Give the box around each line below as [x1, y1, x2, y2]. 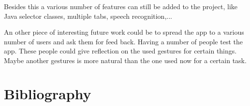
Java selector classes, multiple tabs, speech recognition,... [4, 11, 172, 21]
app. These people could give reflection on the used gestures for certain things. [4, 46, 237, 56]
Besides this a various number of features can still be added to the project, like [4, 1, 238, 11]
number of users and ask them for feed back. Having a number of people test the [4, 36, 243, 46]
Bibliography [4, 83, 91, 103]
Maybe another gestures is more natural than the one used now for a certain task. [4, 55, 247, 65]
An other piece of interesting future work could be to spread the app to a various [4, 27, 244, 37]
